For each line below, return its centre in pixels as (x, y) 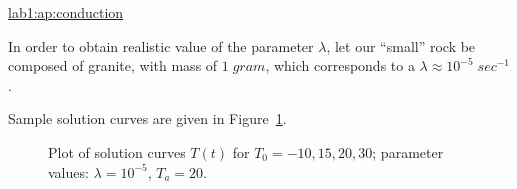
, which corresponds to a (340, 65)
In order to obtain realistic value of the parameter (161, 45)
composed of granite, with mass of (113, 65)
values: (68, 171)
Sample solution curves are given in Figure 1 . (147, 118)
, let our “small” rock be (401, 45)
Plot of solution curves (117, 151)
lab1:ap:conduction (66, 12)
